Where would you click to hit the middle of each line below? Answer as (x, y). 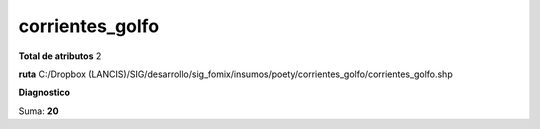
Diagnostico (44, 92)
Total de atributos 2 (60, 56)
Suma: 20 (38, 111)
